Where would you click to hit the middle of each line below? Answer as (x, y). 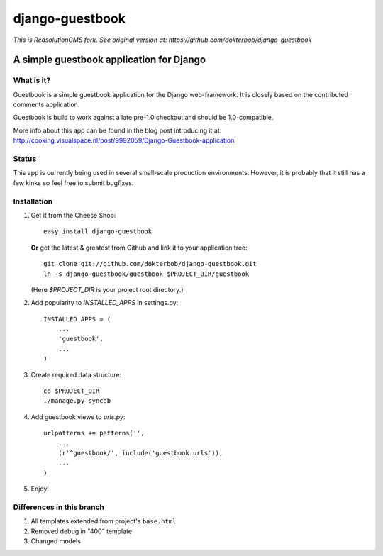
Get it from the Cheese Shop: (73, 215)
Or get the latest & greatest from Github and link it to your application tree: (139, 248)
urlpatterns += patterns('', (94, 433)
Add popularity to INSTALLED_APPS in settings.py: (105, 303)
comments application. (46, 105)
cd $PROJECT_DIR (72, 391)
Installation (33, 201)
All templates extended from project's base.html (104, 521)
